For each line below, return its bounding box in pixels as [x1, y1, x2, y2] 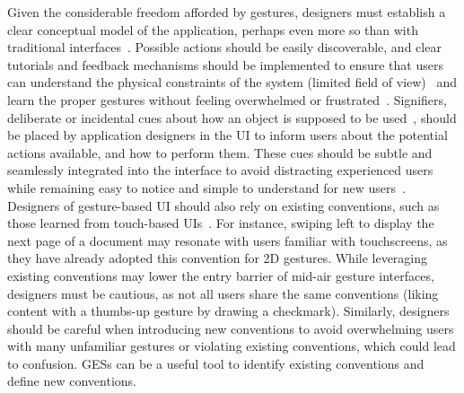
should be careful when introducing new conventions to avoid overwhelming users [7, 319, 454, 337]
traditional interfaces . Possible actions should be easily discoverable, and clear [7, 38, 442, 57]
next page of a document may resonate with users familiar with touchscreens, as [7, 231, 448, 249]
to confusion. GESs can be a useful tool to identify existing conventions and [7, 354, 425, 372]
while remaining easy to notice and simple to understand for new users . [7, 178, 406, 196]
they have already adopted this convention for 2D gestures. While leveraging [7, 249, 428, 267]
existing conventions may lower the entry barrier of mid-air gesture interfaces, [7, 266, 434, 284]
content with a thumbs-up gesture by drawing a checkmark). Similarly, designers [7, 301, 450, 320]
